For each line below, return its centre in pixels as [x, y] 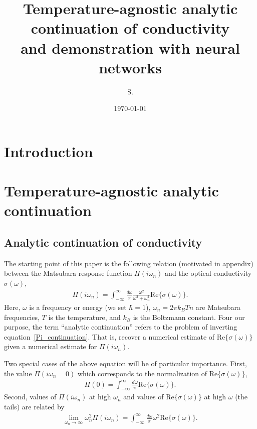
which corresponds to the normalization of [142, 373]
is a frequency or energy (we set [78, 307]
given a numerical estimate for [51, 346]
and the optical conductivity [208, 273]
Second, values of [30, 397]
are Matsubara [218, 307]
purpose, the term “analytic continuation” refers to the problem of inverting [121, 327]
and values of [144, 397]
